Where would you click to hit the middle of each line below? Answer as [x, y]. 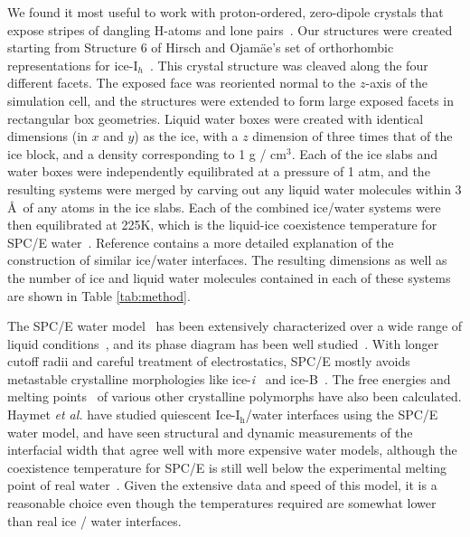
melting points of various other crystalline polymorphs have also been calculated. [235, 396]
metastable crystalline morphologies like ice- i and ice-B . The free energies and [229, 378]
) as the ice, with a [186, 136]
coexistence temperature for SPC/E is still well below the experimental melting [227, 467]
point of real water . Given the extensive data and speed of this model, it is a [222, 485]
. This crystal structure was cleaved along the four [289, 65]
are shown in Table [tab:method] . [99, 295]
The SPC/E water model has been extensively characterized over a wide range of [235, 326]
